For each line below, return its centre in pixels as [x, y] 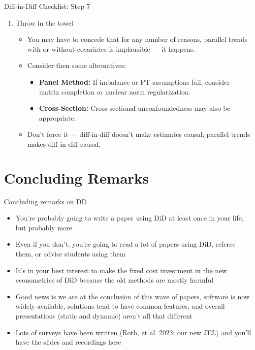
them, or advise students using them [70, 254]
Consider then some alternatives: [77, 65]
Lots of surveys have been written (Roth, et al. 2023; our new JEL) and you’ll [133, 332]
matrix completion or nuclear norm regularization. [115, 91]
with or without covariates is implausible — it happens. [111, 48]
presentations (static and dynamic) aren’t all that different [104, 316]
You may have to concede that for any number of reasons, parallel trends [137, 39]
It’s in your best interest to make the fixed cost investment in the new [121, 270]
